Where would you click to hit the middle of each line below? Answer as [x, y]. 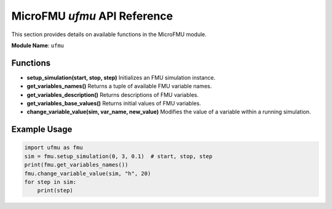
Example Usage [42, 130]
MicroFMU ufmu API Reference [92, 16]
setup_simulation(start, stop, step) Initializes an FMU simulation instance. [121, 77]
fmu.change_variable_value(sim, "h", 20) [88, 173]
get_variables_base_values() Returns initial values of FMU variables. [114, 104]
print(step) [55, 191]
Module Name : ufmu [38, 45]
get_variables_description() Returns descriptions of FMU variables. [113, 94]
